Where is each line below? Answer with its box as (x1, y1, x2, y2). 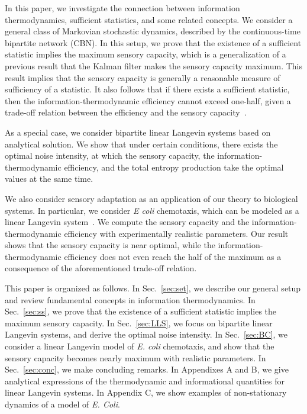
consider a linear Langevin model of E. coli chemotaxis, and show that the (5, 340, 274, 352)
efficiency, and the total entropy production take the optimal (64, 161, 284, 173)
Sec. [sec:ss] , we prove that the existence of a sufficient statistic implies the (5, 305, 277, 317)
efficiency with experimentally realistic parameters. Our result (64, 227, 289, 239)
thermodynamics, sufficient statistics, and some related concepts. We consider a (5, 13, 293, 25)
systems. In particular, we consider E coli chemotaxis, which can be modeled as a (5, 204, 299, 216)
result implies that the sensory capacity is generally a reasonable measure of (5, 71, 280, 84)
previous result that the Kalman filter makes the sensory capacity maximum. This (5, 59, 303, 72)
